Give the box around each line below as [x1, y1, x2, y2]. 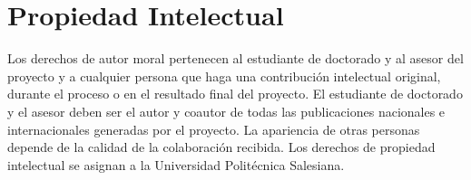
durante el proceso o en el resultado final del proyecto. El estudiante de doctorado [7, 84, 463, 103]
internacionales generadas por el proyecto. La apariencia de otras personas [7, 119, 420, 138]
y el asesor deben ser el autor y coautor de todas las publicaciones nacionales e [7, 101, 446, 120]
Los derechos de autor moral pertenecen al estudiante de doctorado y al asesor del [7, 49, 464, 68]
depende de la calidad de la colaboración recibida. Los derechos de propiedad [7, 137, 436, 156]
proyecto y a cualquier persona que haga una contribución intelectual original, [7, 66, 441, 85]
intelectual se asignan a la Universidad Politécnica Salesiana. [7, 155, 345, 174]
